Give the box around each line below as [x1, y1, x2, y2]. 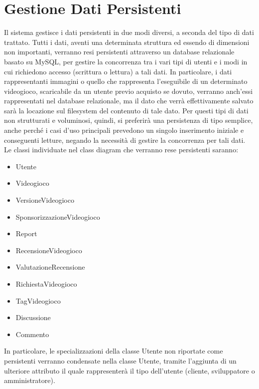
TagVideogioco [15, 295, 61, 306]
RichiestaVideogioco [15, 279, 77, 289]
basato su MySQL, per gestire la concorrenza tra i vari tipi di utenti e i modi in [4, 56, 248, 66]
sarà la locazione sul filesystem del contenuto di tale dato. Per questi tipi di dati [4, 105, 249, 115]
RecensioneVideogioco [15, 245, 82, 255]
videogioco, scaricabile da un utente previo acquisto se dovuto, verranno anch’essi [4, 85, 253, 96]
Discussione [15, 312, 51, 323]
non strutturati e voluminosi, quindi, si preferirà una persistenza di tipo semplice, [4, 115, 253, 125]
